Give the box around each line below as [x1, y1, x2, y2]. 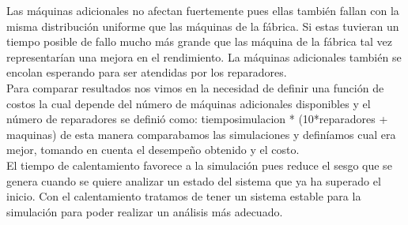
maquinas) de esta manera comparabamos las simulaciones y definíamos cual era [6, 126, 396, 142]
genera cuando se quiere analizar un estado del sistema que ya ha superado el [6, 172, 381, 189]
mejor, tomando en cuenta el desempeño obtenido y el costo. [6, 141, 300, 158]
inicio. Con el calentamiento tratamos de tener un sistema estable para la [6, 188, 361, 204]
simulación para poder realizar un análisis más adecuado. [6, 203, 283, 219]
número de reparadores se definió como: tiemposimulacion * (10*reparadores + [6, 111, 388, 127]
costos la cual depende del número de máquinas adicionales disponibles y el [6, 95, 371, 111]
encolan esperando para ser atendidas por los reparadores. [6, 64, 287, 81]
